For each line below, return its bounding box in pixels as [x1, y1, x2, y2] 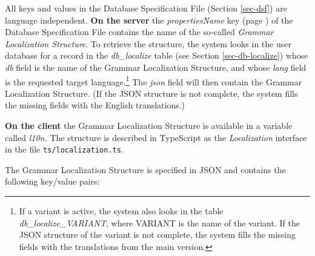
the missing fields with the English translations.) [5, 99, 185, 111]
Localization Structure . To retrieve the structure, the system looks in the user [5, 37, 291, 50]
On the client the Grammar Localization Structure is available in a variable [5, 119, 293, 131]
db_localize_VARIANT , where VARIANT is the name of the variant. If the [19, 216, 300, 229]
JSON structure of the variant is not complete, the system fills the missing [19, 228, 296, 241]
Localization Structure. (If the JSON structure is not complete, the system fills [5, 87, 298, 99]
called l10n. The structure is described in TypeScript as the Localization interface [5, 131, 307, 143]
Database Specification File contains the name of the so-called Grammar [5, 25, 274, 38]
